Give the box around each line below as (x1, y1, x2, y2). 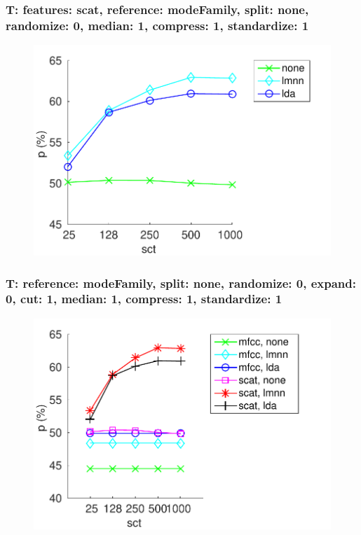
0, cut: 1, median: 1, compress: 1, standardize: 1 (6, 290, 282, 307)
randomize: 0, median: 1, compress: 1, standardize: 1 (6, 16, 309, 34)
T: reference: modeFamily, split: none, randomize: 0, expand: (6, 274, 356, 291)
